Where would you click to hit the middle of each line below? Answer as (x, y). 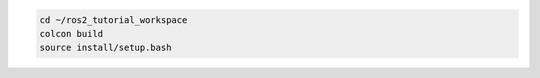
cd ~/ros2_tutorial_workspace (113, 19)
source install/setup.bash (105, 48)
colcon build (71, 33)
